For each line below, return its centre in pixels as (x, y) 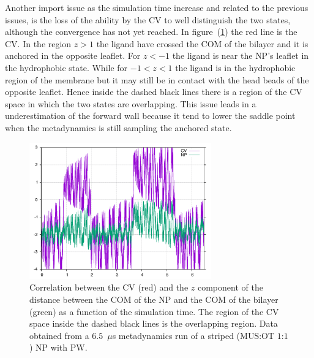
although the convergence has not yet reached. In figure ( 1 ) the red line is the (151, 32)
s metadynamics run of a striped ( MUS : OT (193, 335)
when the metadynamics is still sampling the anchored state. (118, 127)
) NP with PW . (58, 347)
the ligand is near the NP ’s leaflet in (241, 55)
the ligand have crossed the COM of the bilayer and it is (202, 43)
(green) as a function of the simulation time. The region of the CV (154, 311)
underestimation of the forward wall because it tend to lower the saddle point (150, 116)
